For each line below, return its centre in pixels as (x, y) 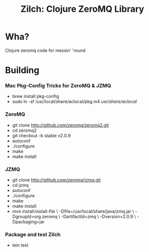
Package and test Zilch (33, 234)
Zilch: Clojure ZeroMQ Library (82, 9)
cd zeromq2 (24, 130)
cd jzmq (20, 185)
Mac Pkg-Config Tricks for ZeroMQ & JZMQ (58, 86)
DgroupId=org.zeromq (35, 217)
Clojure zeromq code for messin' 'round (45, 50)
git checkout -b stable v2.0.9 (41, 135)
